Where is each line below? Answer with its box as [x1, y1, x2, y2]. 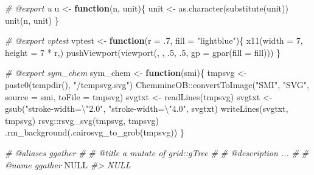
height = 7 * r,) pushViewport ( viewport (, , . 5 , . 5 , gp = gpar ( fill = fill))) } [5, 46, 281, 58]
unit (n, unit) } [5, 13, 59, 26]
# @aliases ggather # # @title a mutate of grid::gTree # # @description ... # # [5, 146, 309, 159]
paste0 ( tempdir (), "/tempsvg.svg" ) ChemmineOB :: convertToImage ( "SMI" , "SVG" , [5, 78, 309, 91]
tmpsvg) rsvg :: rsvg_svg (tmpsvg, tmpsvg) [5, 114, 159, 126]
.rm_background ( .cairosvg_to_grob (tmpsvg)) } [5, 126, 184, 139]
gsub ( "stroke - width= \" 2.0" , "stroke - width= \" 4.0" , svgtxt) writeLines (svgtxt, [5, 102, 288, 115]
